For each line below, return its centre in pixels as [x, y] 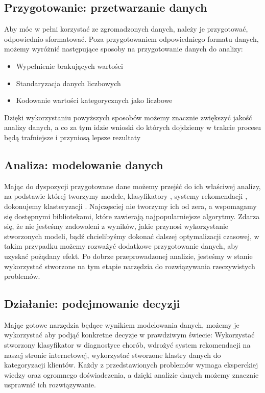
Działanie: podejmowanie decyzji [92, 304]
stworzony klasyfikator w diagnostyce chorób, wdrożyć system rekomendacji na [127, 345]
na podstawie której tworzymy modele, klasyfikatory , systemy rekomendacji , [126, 196]
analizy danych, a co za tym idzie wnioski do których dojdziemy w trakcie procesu [133, 127]
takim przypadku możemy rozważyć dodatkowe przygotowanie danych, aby [121, 246]
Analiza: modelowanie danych [84, 164]
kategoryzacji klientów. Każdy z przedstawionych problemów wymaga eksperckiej [131, 365]
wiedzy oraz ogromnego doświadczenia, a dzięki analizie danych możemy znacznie [131, 374]
